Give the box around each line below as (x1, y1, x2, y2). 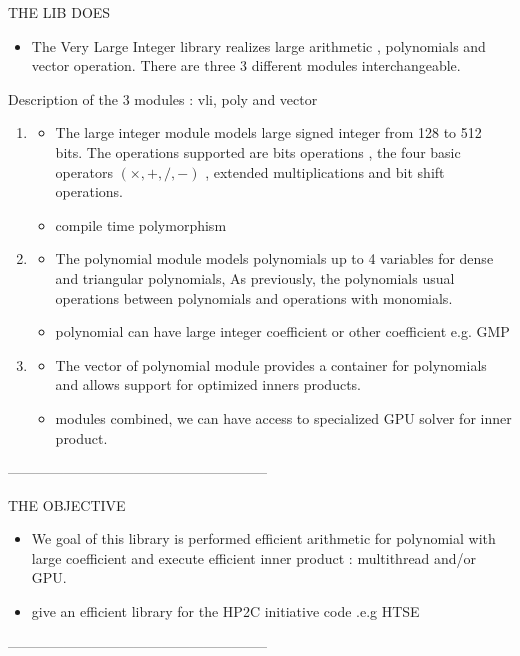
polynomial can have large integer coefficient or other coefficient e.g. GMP (55, 321, 510, 342)
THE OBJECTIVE (8, 494, 126, 515)
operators (55, 161, 113, 182)
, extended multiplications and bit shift (205, 161, 445, 182)
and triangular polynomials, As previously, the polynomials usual (55, 267, 455, 288)
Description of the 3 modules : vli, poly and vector (8, 88, 318, 109)
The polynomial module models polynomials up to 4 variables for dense (55, 248, 494, 269)
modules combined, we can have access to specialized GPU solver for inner (55, 407, 512, 428)
